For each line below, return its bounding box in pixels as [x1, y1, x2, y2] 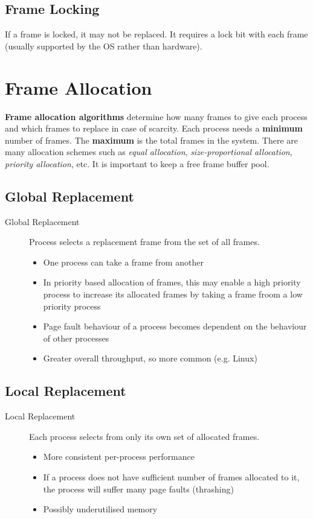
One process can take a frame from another [43, 255, 204, 268]
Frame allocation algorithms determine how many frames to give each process [5, 110, 308, 123]
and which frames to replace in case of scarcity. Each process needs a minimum [5, 122, 303, 135]
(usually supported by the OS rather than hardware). [5, 39, 202, 52]
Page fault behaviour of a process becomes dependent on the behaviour [43, 320, 307, 333]
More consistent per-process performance [43, 450, 195, 463]
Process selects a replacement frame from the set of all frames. [29, 235, 260, 248]
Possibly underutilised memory [43, 503, 158, 515]
